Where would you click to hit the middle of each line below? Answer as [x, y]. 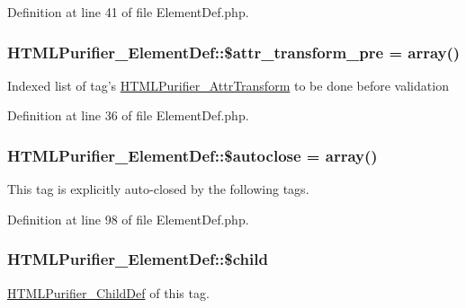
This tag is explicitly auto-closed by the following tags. [158, 189]
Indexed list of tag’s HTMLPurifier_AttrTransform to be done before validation [228, 85]
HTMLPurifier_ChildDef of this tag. [108, 292]
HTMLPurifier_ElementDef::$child [138, 259]
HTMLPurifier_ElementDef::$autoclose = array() [193, 155]
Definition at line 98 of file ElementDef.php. [128, 219]
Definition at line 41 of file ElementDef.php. [128, 12]
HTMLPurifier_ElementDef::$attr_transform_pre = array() [234, 52]
